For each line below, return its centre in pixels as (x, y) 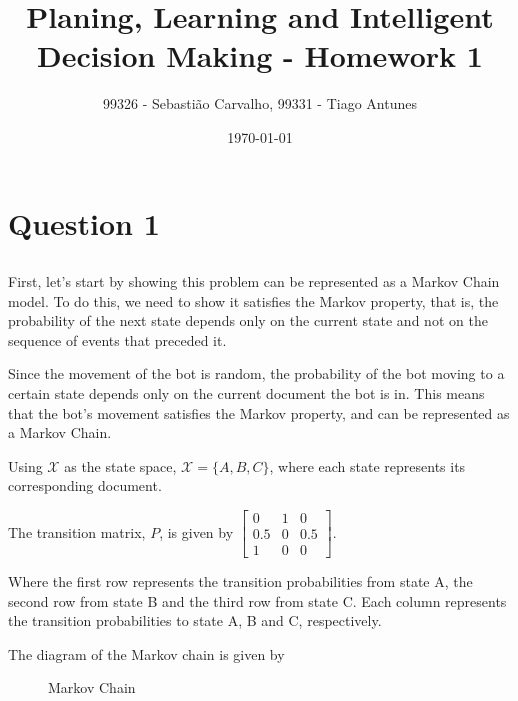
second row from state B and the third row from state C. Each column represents (257, 600)
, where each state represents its (367, 465)
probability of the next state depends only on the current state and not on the (248, 320)
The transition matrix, (77, 531)
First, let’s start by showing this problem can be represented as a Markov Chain (254, 281)
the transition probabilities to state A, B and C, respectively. (195, 620)
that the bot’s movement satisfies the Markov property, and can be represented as (259, 412)
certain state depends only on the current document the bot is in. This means (246, 393)
